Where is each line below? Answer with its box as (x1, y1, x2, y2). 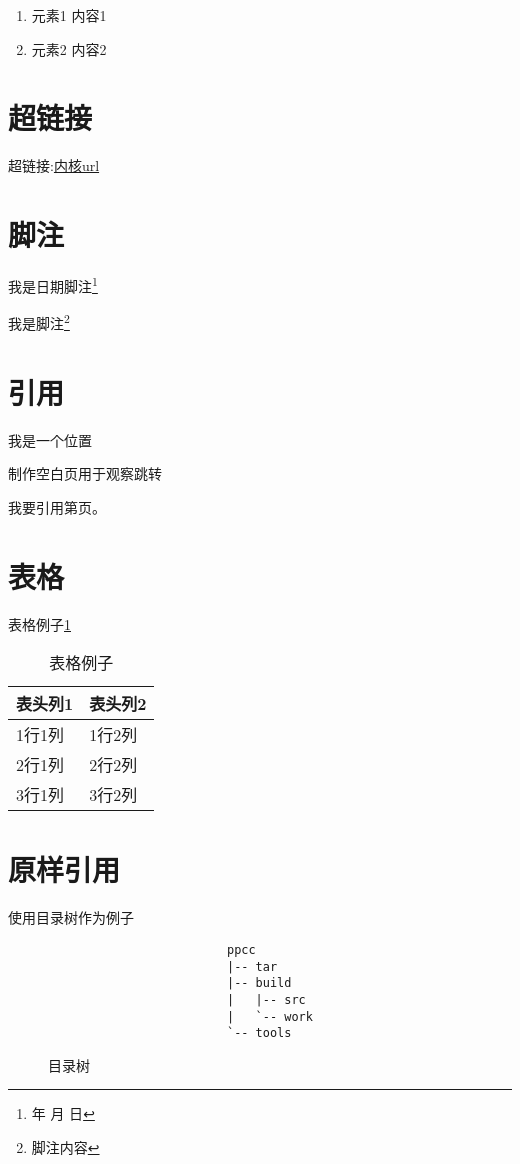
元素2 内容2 (31, 38, 107, 59)
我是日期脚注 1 (8, 273, 98, 296)
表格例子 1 (8, 613, 71, 634)
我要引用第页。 (8, 496, 106, 517)
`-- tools (226, 1026, 292, 1041)
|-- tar (226, 959, 278, 974)
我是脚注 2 (8, 310, 70, 333)
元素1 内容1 (31, 5, 107, 25)
